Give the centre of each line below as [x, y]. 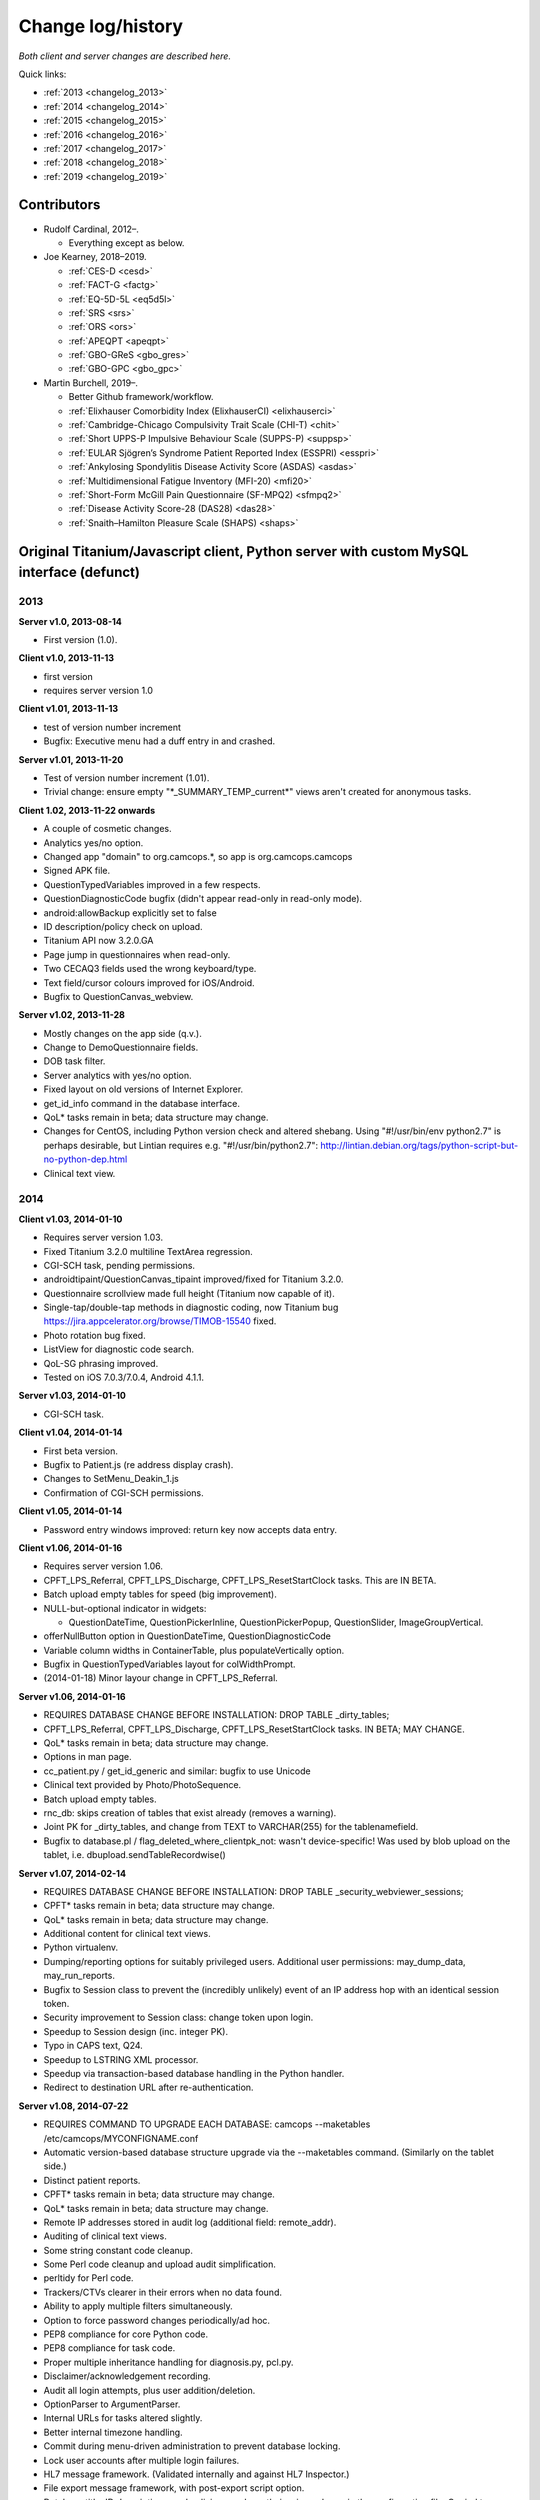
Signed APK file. [77, 871]
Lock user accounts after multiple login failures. [141, 2460]
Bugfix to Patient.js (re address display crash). [138, 1464]
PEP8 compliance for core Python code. [126, 2334]
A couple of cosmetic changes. [107, 829]
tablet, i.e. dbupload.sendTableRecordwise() [135, 1855]
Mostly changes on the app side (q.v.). [122, 1033]
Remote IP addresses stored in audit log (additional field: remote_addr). [190, 2222]
